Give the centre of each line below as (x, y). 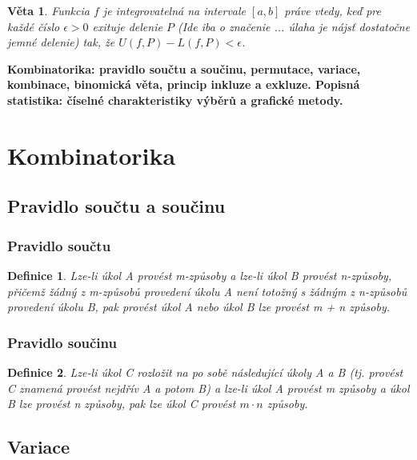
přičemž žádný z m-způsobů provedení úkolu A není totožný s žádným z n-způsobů (207, 291)
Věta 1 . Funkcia (48, 10)
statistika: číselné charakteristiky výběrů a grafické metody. (175, 100)
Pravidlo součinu (62, 342)
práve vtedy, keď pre (333, 10)
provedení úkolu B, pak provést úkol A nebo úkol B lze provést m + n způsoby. (198, 307)
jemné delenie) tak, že (61, 42)
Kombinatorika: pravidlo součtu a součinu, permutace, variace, (184, 68)
